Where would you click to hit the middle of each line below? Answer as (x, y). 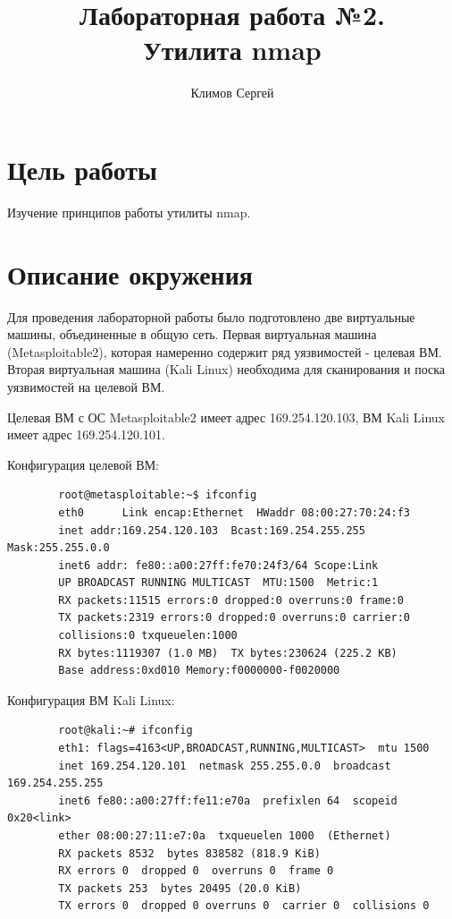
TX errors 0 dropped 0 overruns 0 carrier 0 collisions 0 (244, 906)
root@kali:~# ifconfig (126, 731)
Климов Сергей (232, 93)
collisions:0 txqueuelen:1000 (148, 636)
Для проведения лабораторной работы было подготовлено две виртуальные (211, 316)
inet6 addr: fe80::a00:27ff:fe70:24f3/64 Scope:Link (218, 565)
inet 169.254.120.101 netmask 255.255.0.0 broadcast (225, 766)
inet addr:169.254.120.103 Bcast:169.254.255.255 (212, 530)
